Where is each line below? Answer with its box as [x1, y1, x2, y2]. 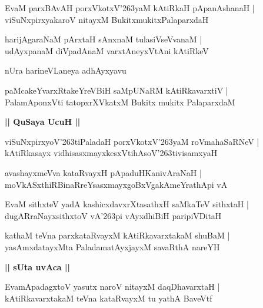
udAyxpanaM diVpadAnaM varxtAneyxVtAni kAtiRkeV [5, 44, 209, 57]
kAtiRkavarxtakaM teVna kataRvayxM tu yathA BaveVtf [5, 292, 212, 304]
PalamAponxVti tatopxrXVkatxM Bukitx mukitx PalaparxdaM [5, 95, 235, 108]
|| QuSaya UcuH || [5, 115, 81, 128]
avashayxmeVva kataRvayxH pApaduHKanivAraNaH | [5, 166, 202, 178]
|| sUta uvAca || [5, 260, 70, 273]
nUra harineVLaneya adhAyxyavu [5, 64, 126, 77]
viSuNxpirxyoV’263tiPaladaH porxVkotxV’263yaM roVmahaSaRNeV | [5, 135, 259, 147]
